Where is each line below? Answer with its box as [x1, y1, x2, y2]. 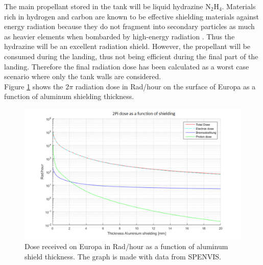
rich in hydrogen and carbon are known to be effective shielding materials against [4, 11, 259, 21]
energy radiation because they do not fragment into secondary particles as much [4, 21, 255, 32]
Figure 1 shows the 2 [4, 81, 69, 91]
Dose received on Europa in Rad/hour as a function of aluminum [25, 241, 228, 252]
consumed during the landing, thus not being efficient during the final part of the [4, 51, 258, 61]
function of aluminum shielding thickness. [4, 91, 134, 102]
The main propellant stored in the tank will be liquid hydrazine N [4, 1, 211, 11]
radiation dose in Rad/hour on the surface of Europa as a [75, 81, 256, 91]
